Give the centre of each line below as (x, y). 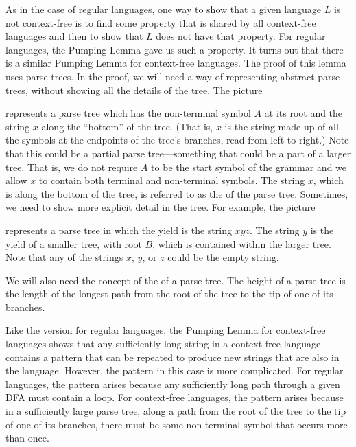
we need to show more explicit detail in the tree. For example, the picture (161, 207)
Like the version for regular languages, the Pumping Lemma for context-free (166, 330)
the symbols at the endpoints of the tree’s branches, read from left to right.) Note (177, 140)
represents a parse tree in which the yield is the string (119, 230)
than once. (27, 438)
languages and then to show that (74, 36)
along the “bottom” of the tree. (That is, (127, 126)
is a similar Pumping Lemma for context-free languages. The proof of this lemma (176, 63)
